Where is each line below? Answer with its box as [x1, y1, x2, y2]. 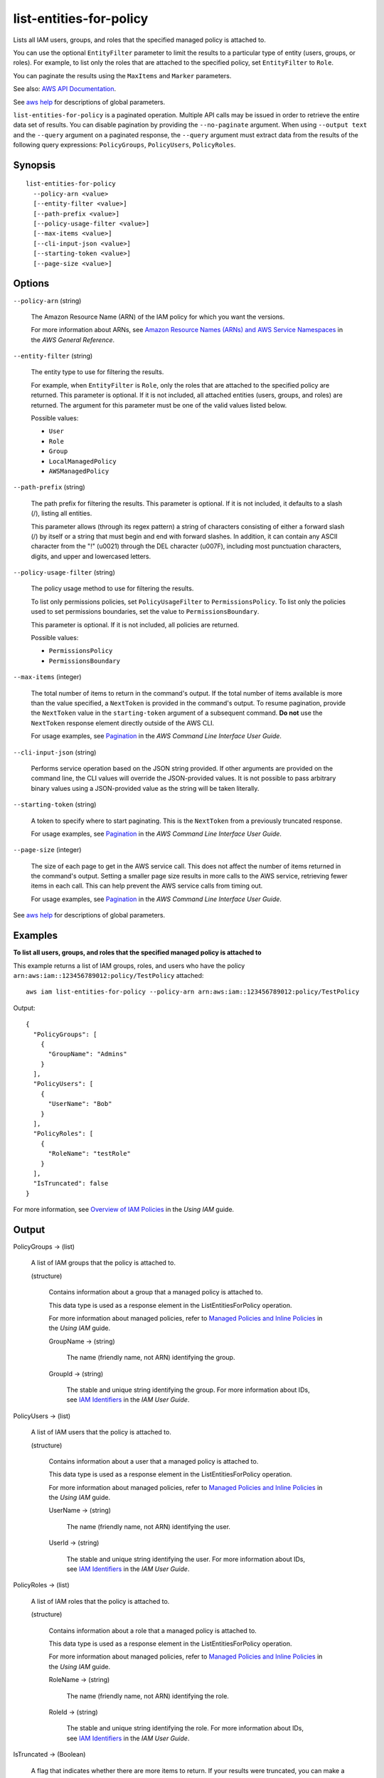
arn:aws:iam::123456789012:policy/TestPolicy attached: [13, 971, 204, 979]
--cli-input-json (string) [13, 747, 97, 757]
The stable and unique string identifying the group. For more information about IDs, [66, 1385, 310, 1394]
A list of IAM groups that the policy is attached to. [31, 1259, 176, 1267]
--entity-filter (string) [13, 352, 93, 361]
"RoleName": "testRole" [48, 1149, 132, 1158]
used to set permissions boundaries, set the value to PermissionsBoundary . [31, 607, 260, 616]
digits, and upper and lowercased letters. [31, 552, 151, 560]
